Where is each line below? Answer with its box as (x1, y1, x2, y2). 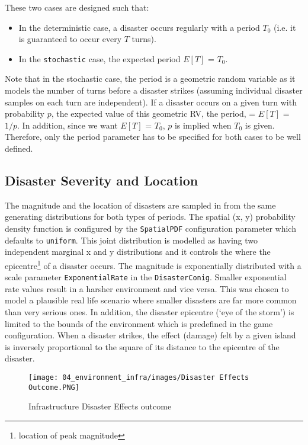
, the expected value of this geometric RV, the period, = (51, 107, 256, 120)
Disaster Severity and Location (5, 171, 198, 189)
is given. (245, 119, 275, 131)
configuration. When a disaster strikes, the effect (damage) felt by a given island (5, 329, 296, 341)
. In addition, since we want (17, 119, 118, 131)
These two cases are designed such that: (5, 1, 149, 13)
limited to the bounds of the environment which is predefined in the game (5, 317, 273, 329)
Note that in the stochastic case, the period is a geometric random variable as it (5, 72, 296, 85)
